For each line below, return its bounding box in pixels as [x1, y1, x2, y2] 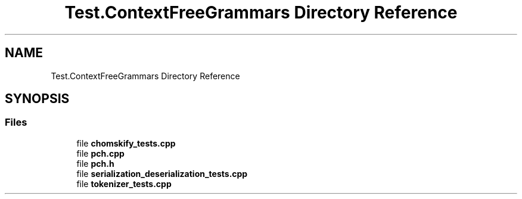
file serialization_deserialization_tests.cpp [76, 168, 248, 179]
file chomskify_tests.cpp [76, 138, 176, 148]
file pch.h [76, 158, 114, 169]
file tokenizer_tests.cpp [76, 178, 172, 189]
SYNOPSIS [5, 91, 70, 107]
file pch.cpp [76, 148, 125, 158]
